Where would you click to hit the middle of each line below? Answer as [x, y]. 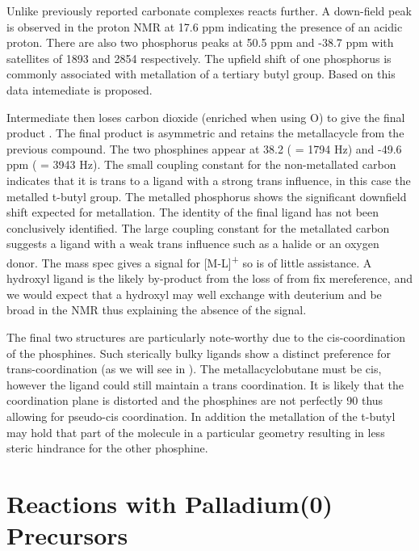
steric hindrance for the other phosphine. [107, 448]
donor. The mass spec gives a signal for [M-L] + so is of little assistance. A [189, 261]
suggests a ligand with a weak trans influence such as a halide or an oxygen [193, 244]
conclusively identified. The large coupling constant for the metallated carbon [198, 227]
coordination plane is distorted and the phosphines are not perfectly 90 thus [195, 400]
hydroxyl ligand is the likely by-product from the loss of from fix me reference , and [209, 278]
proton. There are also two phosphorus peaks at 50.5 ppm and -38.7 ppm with [200, 42]
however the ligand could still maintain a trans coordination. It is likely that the [205, 384]
